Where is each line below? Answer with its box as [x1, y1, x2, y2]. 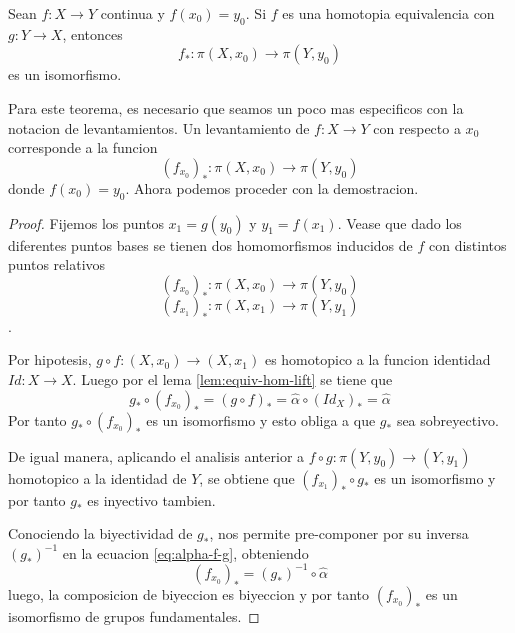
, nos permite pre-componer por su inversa [209, 523, 469, 544]
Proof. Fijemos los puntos [8, 212, 164, 233]
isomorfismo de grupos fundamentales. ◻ [8, 605, 260, 626]
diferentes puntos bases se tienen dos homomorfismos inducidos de [8, 234, 413, 255]
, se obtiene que [199, 467, 295, 488]
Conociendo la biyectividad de [8, 523, 193, 544]
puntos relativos [8, 254, 106, 275]
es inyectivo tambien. [87, 489, 216, 510]
